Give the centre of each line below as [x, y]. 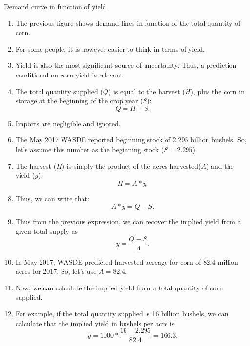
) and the [220, 165]
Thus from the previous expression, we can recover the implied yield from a [128, 221]
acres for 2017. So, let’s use [56, 271]
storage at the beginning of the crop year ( [79, 101]
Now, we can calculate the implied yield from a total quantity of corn [119, 287]
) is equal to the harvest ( [146, 91]
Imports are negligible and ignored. [68, 123]
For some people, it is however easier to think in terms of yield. [110, 48]
